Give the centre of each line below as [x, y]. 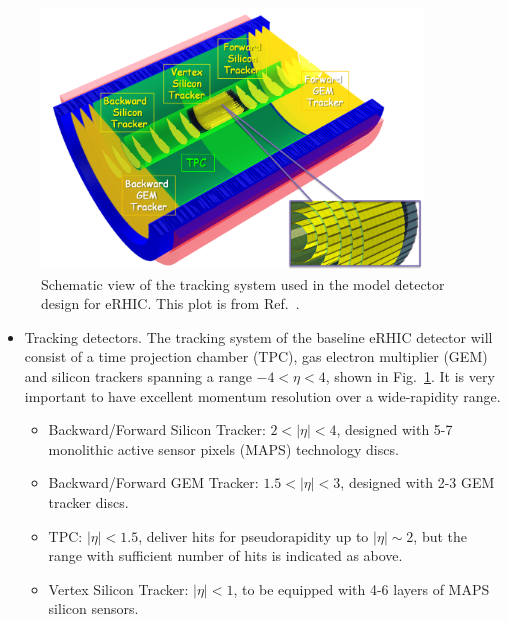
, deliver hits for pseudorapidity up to [253, 535]
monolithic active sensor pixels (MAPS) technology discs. [223, 448]
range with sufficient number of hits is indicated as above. [225, 555]
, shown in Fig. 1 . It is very [410, 375]
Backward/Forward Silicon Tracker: [157, 429]
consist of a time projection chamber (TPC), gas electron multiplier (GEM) [256, 356]
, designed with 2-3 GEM [417, 482]
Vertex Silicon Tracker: [118, 588]
